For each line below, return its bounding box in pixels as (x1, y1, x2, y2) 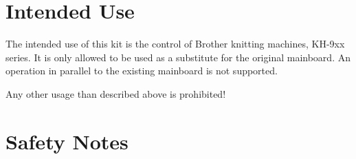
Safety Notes (5, 127, 129, 155)
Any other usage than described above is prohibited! (5, 86, 226, 100)
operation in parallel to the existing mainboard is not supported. (5, 63, 278, 78)
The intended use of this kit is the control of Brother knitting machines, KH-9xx (5, 36, 345, 51)
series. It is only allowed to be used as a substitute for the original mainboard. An (5, 50, 351, 64)
